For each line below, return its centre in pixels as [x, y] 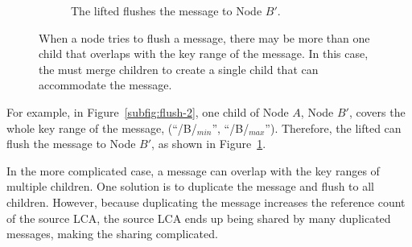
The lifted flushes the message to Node [167, 10]
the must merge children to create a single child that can [179, 69]
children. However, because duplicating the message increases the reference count [206, 202]
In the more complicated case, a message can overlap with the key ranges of [193, 170]
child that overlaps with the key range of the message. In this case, [204, 54]
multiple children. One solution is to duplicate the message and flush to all [190, 186]
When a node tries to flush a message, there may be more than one [204, 37]
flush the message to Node [71, 144]
